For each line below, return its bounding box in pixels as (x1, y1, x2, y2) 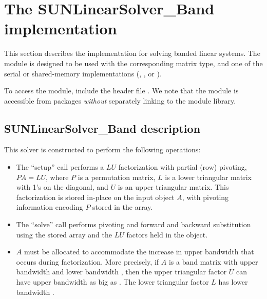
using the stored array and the (16, 229, 112, 240)
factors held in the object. (126, 229, 208, 240)
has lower (218, 276, 248, 287)
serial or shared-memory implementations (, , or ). (4, 68, 162, 78)
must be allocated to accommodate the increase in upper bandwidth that (24, 246, 254, 257)
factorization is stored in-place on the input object (16, 191, 175, 202)
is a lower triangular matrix (165, 171, 252, 182)
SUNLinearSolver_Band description (4, 120, 201, 136)
